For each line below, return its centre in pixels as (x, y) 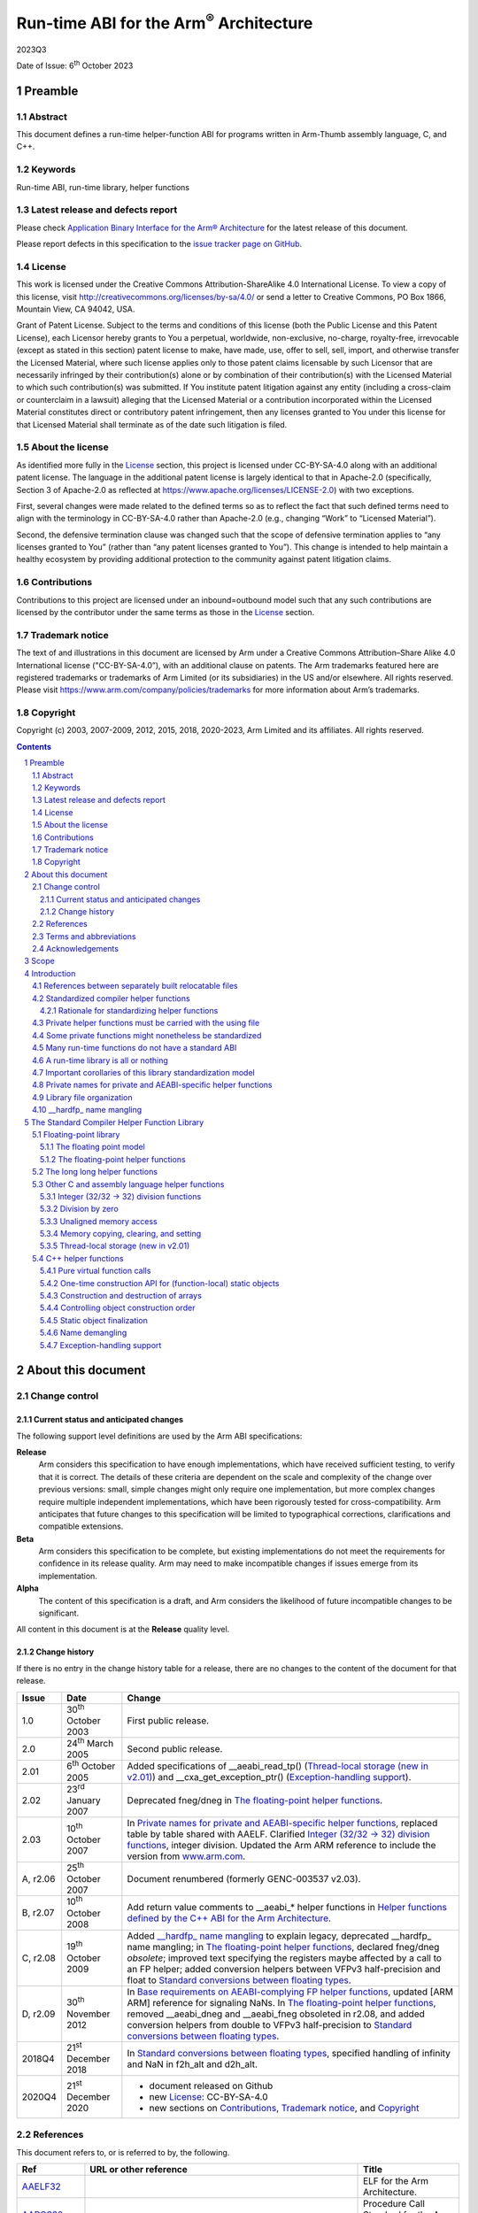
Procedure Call (394, 2204)
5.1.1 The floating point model (93, 1147)
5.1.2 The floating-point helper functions (113, 1159)
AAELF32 (41, 2186)
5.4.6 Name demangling (84, 1333)
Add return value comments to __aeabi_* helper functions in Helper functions (287, 1908)
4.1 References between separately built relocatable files (135, 986)
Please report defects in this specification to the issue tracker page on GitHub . (159, 244)
